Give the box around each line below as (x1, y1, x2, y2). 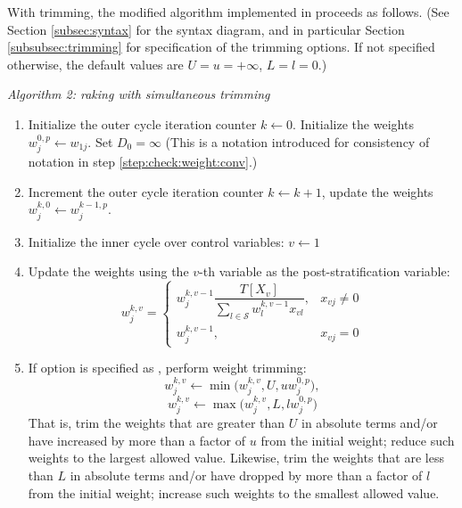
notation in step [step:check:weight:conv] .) (28, 152, 258, 170)
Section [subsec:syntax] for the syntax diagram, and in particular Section (7, 20, 405, 38)
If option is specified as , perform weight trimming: (28, 358, 307, 377)
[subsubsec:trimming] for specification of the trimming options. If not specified (7, 37, 435, 56)
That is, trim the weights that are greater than (28, 414, 285, 432)
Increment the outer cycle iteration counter (28, 182, 264, 201)
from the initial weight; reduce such (260, 430, 455, 449)
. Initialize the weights (293, 114, 414, 133)
